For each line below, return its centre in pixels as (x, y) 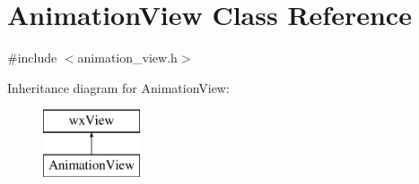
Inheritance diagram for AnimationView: (118, 87)
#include (32, 58)
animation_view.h (127, 58)
